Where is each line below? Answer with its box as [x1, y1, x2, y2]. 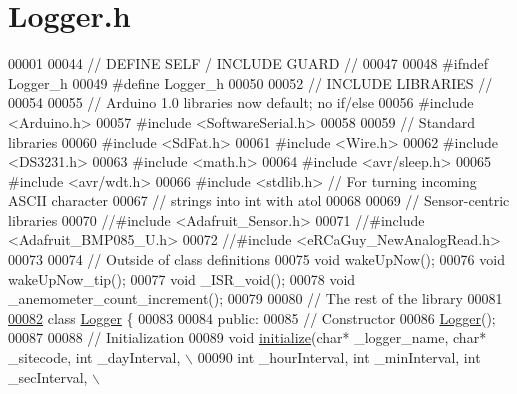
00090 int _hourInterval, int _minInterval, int [197, 347, 481, 368]
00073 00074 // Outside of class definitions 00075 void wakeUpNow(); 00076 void [8, 249, 505, 270]
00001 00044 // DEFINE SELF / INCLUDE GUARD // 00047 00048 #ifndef [8, 53, 489, 74]
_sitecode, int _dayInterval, [8, 347, 181, 368]
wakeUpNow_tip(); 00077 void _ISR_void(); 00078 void [8, 268, 356, 289]
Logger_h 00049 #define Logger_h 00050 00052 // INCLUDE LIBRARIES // [8, 72, 493, 93]
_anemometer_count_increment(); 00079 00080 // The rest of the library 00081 [8, 288, 503, 309]
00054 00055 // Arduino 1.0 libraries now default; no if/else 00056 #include [8, 92, 474, 113]
